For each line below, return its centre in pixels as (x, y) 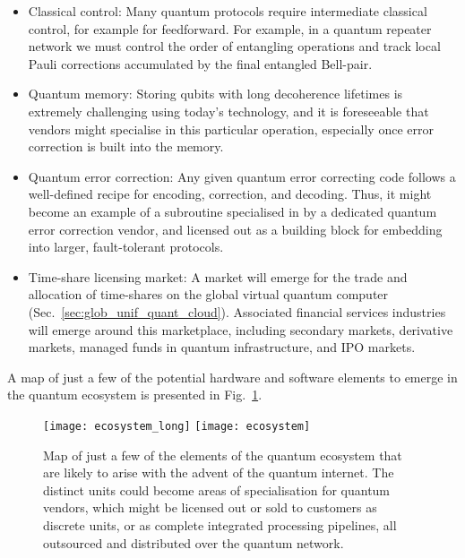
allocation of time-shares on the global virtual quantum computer (208, 294)
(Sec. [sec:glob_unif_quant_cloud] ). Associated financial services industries (237, 311)
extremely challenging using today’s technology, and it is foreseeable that (228, 111)
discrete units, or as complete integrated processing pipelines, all (220, 524)
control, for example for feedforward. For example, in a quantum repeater (230, 28)
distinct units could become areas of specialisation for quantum (217, 489)
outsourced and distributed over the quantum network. (194, 542)
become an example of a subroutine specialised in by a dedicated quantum (232, 211)
